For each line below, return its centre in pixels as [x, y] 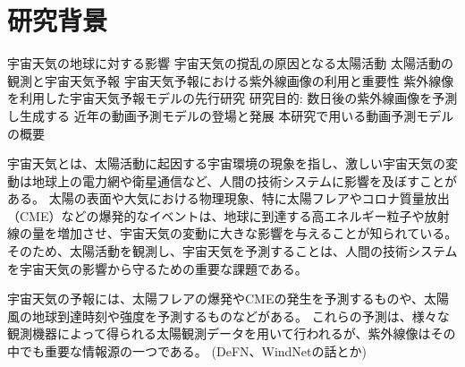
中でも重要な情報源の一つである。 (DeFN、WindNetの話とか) [187, 351]
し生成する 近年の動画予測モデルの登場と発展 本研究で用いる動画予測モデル [231, 115]
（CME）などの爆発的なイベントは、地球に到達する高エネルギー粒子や [216, 215]
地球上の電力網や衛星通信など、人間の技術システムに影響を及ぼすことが [244, 180]
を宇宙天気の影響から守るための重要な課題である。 [157, 268]
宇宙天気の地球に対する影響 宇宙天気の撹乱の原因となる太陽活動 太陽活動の [230, 63]
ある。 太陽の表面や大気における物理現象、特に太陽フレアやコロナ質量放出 [228, 198]
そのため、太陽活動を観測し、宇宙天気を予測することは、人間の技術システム [232, 251]
